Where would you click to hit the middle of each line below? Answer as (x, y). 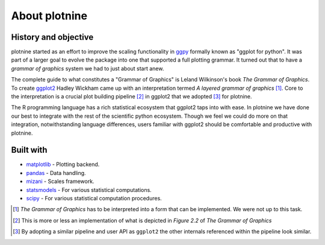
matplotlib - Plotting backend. (63, 164)
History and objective (52, 37)
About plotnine (49, 16)
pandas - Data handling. (56, 173)
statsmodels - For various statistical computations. (89, 189)
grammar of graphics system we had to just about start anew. (88, 68)
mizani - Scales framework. (60, 182)
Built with (29, 150)
